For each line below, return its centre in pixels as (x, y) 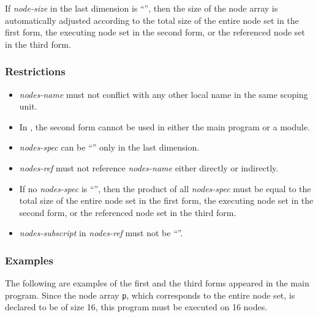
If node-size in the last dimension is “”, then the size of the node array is (142, 8)
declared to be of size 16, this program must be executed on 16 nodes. (136, 307)
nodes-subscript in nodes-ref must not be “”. (101, 233)
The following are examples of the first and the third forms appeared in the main (157, 283)
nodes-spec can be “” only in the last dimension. (109, 147)
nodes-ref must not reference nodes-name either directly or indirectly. (149, 167)
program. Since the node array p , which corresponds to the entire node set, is (150, 295)
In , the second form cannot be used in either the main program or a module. (165, 126)
